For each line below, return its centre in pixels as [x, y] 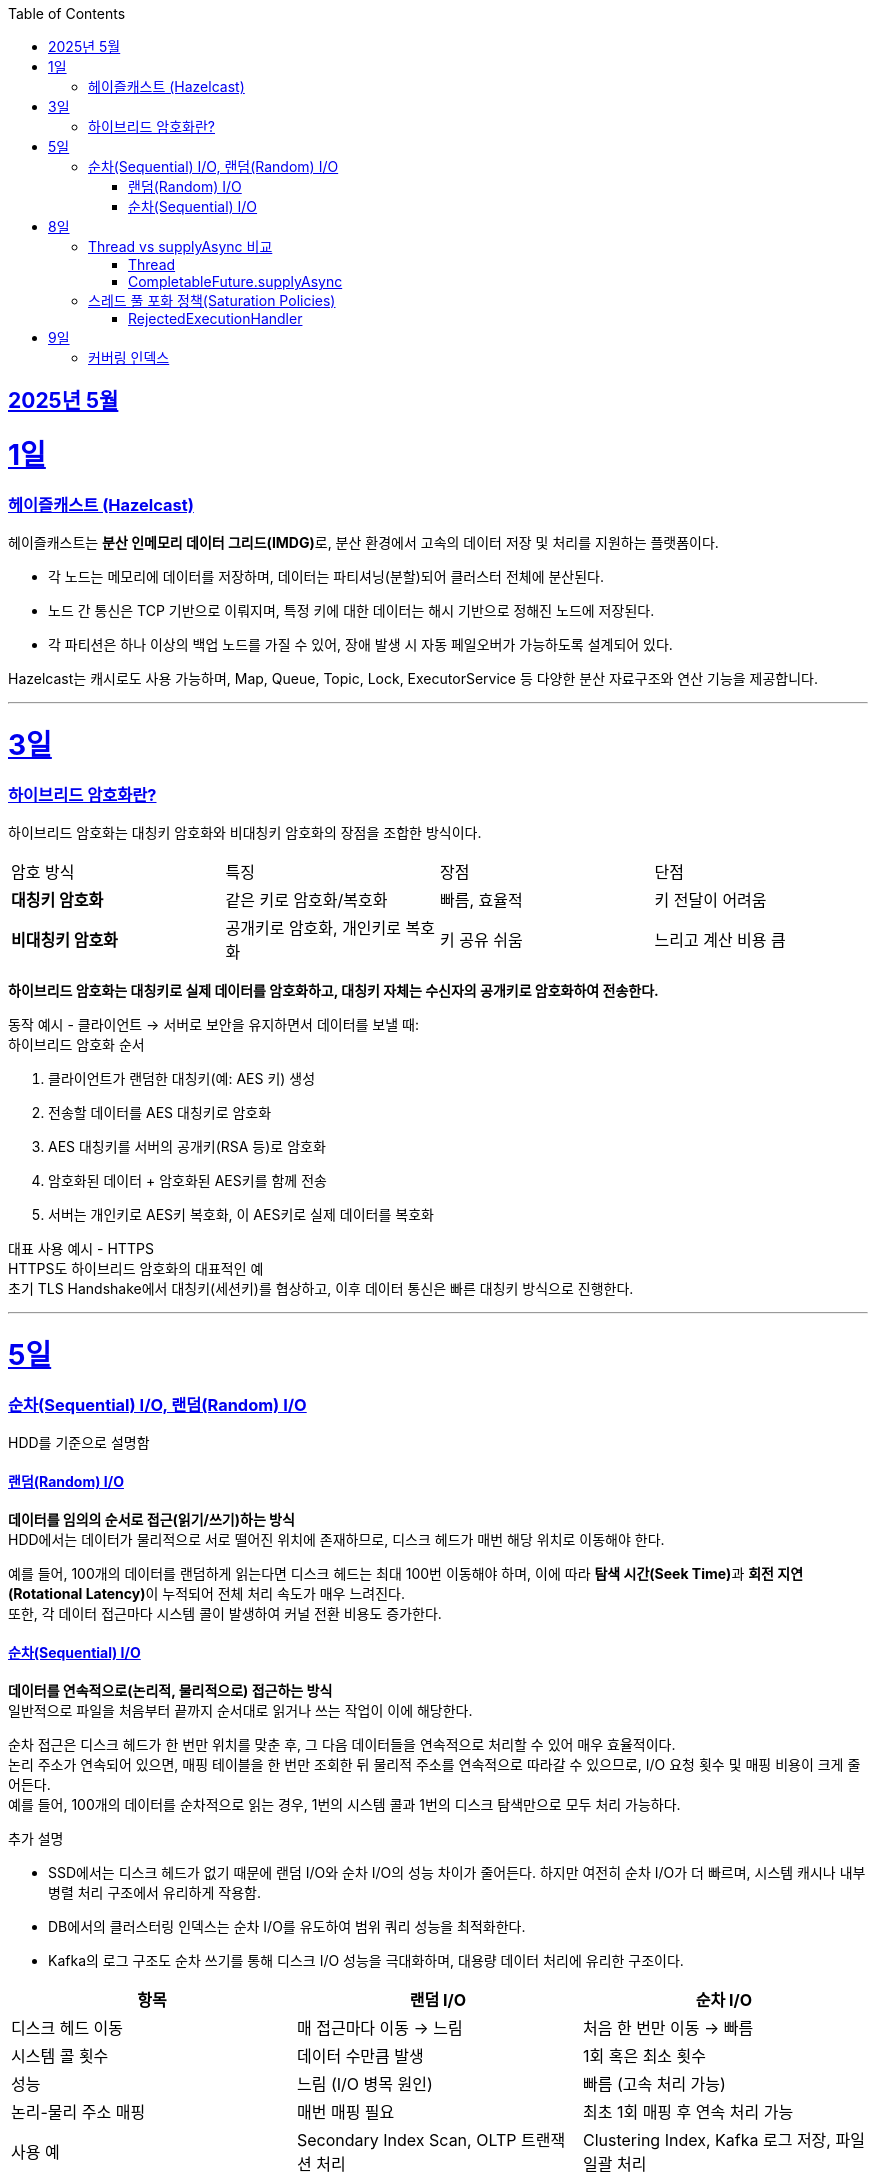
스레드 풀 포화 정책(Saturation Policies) [212, 300]
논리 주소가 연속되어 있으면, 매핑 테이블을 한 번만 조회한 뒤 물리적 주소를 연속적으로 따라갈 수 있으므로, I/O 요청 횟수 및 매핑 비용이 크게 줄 [434, 1765]
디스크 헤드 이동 [67, 2028]
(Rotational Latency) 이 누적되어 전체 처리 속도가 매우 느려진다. [206, 1594]
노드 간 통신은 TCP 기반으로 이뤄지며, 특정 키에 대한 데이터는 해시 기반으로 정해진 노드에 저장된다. [351, 611]
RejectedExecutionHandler [215, 318]
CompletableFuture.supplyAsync [235, 281]
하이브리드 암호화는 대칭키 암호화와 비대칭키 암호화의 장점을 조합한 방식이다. [245, 833]
